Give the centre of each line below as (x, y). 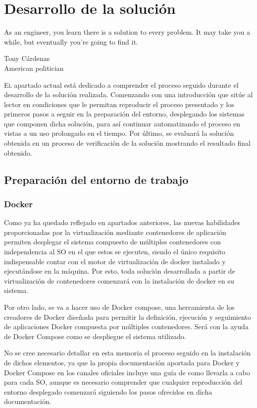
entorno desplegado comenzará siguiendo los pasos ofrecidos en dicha (108, 391)
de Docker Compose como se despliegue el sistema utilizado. (95, 336)
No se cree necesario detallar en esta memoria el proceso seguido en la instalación (128, 353)
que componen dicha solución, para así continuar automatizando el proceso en (122, 123)
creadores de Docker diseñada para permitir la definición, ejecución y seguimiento (128, 317)
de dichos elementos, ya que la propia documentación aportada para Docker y (122, 362)
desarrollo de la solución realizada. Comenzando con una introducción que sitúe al (128, 94)
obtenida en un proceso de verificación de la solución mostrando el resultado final (127, 143)
